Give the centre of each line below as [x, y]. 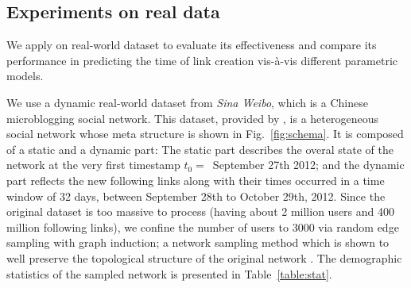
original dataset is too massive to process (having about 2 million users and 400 [200, 211]
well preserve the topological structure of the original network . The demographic [204, 257]
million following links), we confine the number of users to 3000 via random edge [203, 227]
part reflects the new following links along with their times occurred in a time [196, 180]
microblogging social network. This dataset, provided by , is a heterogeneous [192, 118]
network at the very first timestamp [93, 165]
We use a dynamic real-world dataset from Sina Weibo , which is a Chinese [187, 102]
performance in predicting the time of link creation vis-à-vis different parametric [202, 60]
